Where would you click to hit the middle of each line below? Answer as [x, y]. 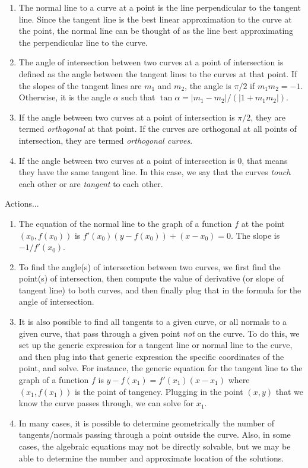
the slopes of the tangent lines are [80, 85]
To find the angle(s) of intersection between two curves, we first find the [150, 266]
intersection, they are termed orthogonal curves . [106, 140]
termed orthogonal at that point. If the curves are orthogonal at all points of [158, 129]
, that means [265, 160]
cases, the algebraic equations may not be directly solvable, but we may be [155, 446]
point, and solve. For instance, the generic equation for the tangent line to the [161, 368]
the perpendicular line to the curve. [83, 42]
